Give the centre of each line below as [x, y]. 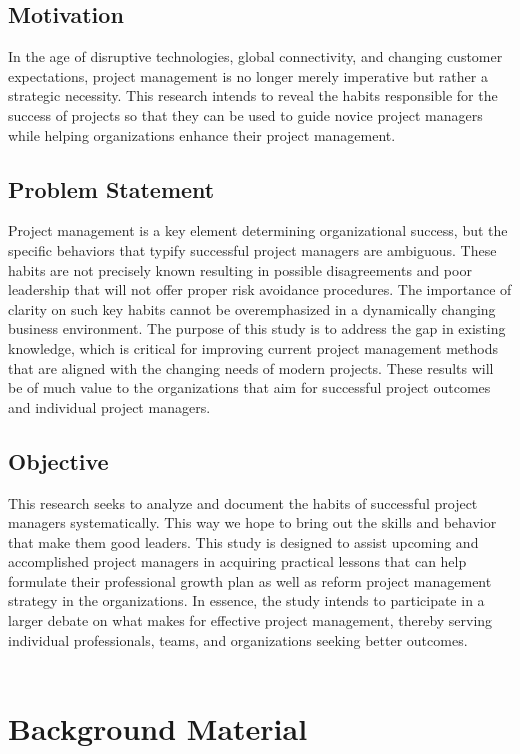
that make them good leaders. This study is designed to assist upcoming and [243, 541]
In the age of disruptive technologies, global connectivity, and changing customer [255, 56]
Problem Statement [111, 188]
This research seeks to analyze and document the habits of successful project [243, 502]
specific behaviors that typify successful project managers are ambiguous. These [252, 249]
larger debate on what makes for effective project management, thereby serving [250, 620]
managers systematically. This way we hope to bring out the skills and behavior [252, 522]
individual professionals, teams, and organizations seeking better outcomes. [238, 639]
